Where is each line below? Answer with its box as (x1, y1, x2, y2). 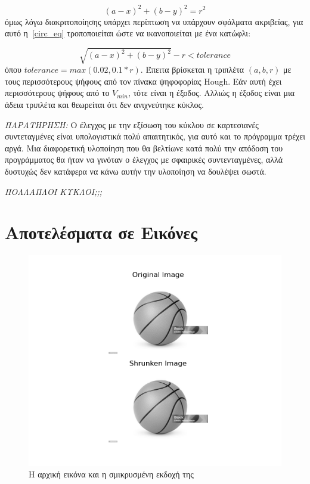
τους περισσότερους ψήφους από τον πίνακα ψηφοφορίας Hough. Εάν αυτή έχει (5, 75, 282, 87)
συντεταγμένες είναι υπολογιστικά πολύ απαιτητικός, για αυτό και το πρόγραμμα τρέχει (5, 130, 305, 142)
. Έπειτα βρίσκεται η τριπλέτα (140, 63, 244, 76)
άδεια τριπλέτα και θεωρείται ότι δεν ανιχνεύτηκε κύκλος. (5, 98, 204, 111)
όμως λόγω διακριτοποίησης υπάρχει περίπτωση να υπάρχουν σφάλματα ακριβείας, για (5, 15, 303, 27)
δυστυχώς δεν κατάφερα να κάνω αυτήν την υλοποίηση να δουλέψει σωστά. (5, 165, 266, 177)
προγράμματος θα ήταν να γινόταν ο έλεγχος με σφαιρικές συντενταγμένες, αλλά (5, 153, 283, 166)
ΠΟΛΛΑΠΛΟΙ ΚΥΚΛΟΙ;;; (5, 185, 103, 197)
